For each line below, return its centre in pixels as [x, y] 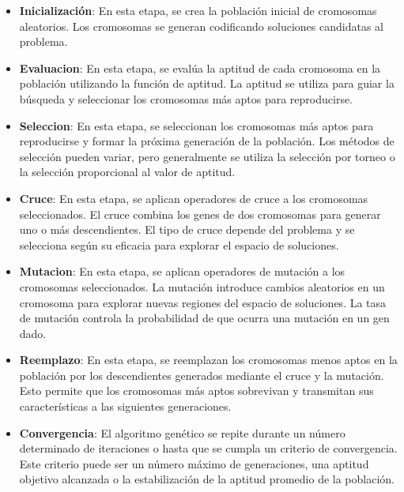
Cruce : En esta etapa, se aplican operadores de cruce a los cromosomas [194, 198]
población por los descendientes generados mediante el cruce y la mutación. [202, 375]
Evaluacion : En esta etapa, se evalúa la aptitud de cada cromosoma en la [200, 68]
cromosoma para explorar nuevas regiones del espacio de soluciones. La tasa [203, 302]
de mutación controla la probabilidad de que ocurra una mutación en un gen [204, 318]
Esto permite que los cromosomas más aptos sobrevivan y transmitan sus [196, 391]
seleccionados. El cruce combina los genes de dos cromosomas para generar [200, 214]
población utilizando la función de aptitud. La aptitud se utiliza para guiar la [207, 83]
